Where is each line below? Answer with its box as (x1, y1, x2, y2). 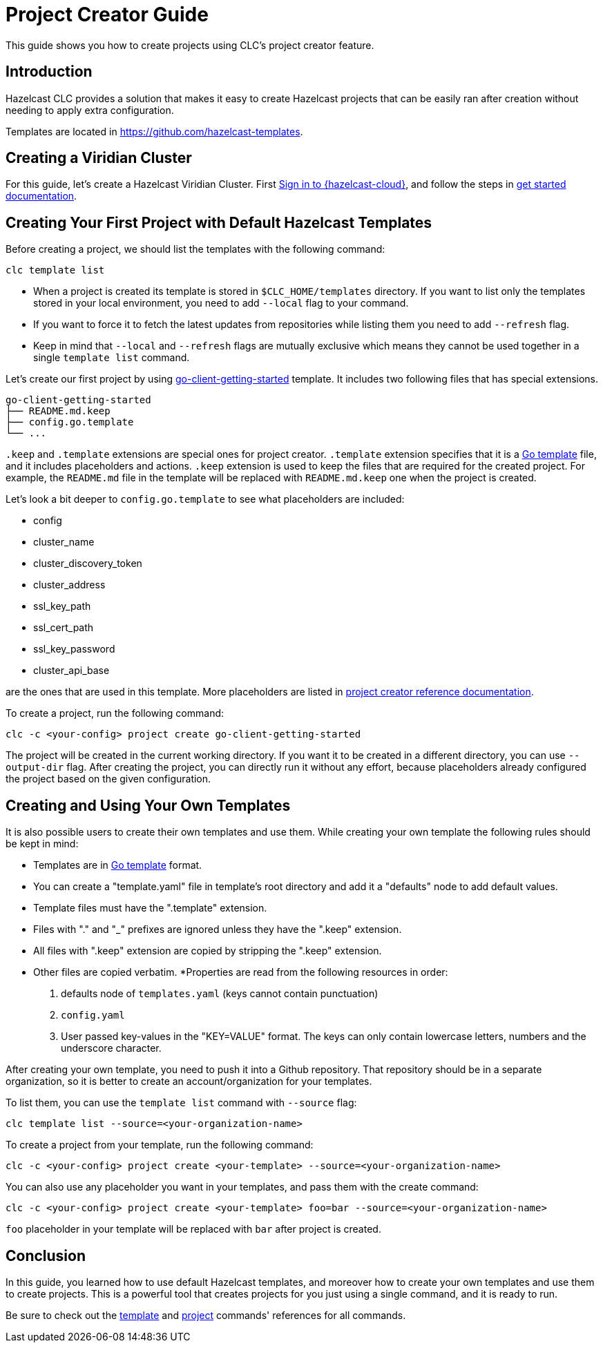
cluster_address (33, 579, 106, 591)
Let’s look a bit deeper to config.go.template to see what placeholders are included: (6, 493, 405, 505)
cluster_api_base (33, 664, 110, 677)
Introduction (6, 63, 93, 81)
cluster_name (33, 536, 95, 548)
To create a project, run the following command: (6, 707, 224, 720)
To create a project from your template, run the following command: (6, 1139, 314, 1151)
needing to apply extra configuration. (6, 104, 174, 116)
